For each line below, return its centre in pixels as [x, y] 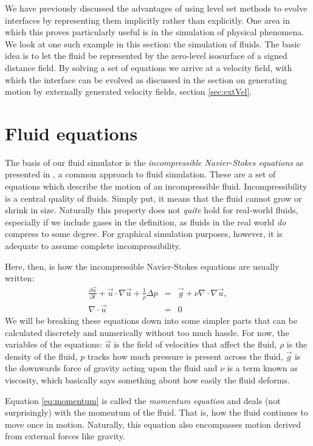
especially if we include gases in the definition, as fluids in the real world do [146, 221]
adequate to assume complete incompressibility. [93, 246]
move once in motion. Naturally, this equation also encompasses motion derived [153, 424]
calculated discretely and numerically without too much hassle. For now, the [147, 332]
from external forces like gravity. [65, 436]
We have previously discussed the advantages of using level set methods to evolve [156, 8]
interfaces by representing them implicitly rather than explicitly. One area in [148, 20]
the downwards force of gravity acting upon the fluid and [111, 368]
